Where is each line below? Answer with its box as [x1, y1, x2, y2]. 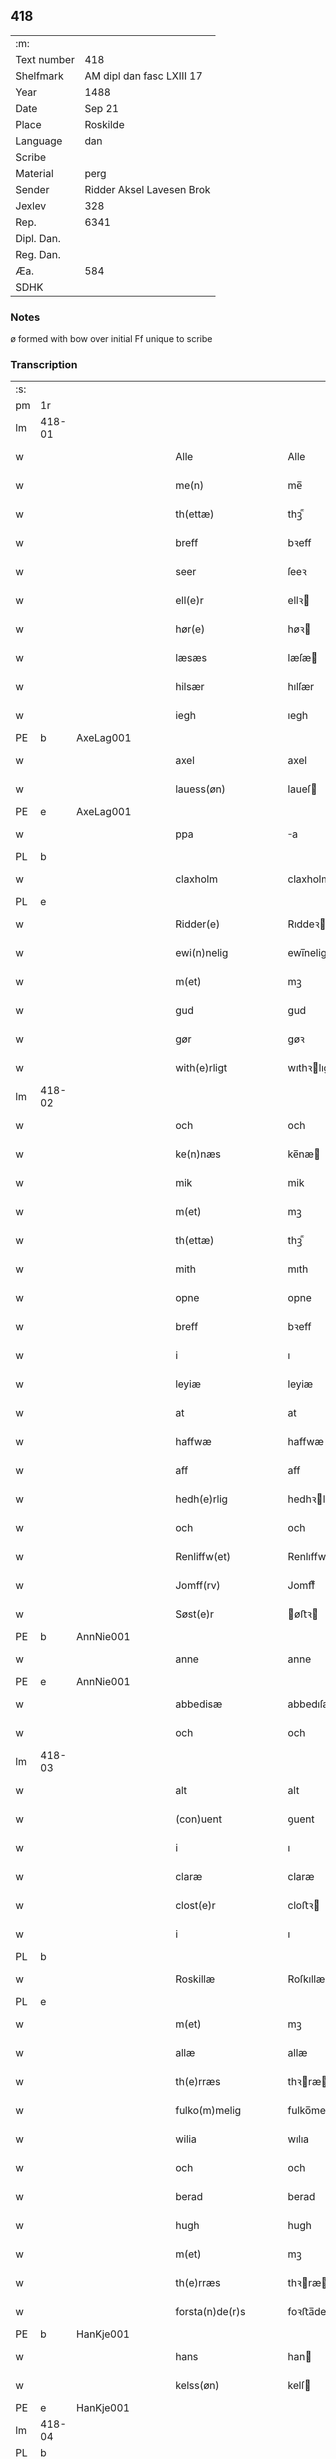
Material [15, 166, 54, 180]
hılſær [287, 680, 315, 694]
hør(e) [174, 622, 205, 636]
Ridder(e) [174, 917, 220, 931]
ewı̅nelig [287, 946, 328, 960]
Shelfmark [15, 69, 64, 83]
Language [15, 134, 63, 148]
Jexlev [15, 199, 47, 213]
